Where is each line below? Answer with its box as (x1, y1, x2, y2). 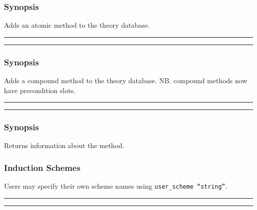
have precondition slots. (4, 85, 76, 95)
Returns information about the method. (4, 140, 125, 151)
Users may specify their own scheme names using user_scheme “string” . (4, 181, 227, 191)
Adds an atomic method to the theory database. (4, 20, 150, 30)
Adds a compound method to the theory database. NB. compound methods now (4, 75, 248, 86)
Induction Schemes (4, 161, 81, 173)
